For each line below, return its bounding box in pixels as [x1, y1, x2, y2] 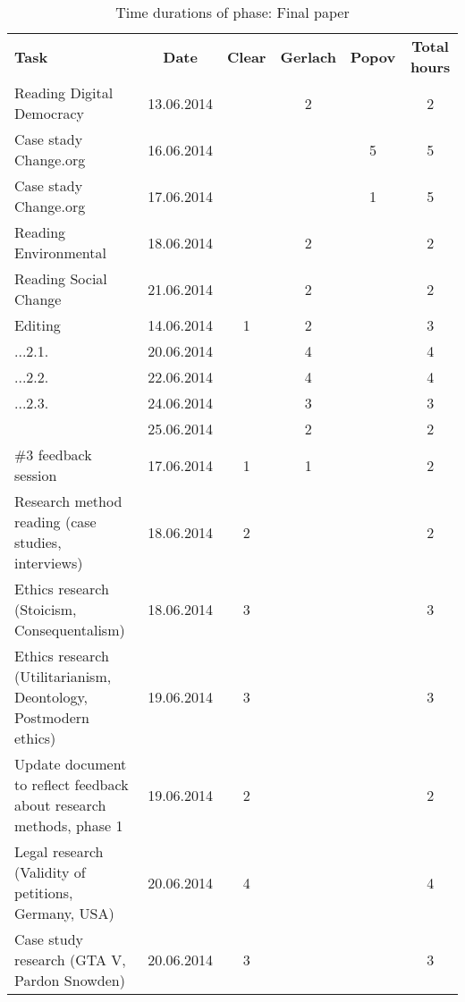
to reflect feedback [14, 774, 129, 795]
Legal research [14, 841, 104, 862]
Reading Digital [14, 82, 114, 103]
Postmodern [14, 707, 89, 728]
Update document [14, 754, 127, 774]
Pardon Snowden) [14, 970, 125, 990]
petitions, [14, 882, 73, 903]
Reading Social [14, 268, 107, 289]
